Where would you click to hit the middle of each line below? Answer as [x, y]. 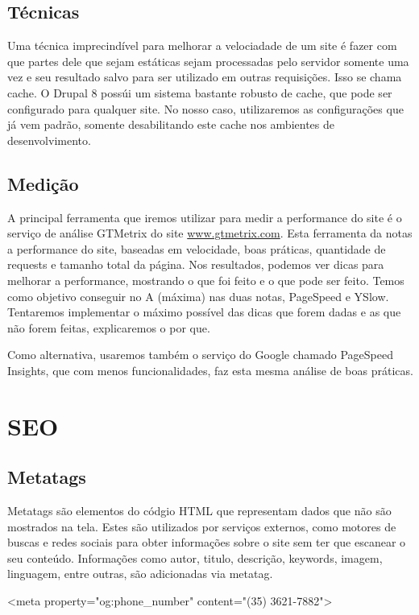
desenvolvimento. [49, 140]
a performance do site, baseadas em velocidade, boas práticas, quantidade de [197, 248]
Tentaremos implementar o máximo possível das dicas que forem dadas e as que [204, 312]
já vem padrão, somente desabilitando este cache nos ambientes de [171, 124]
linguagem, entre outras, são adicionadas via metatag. [140, 574]
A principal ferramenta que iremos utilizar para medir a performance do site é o [205, 217]
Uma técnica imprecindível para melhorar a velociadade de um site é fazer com [202, 45]
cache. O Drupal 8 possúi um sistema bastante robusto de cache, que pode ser [200, 92]
